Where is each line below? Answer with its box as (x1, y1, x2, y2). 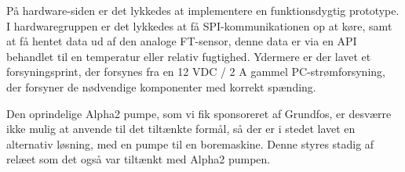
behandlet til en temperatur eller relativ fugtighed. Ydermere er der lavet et (6, 48, 371, 64)
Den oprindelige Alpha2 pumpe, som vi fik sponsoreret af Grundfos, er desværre (6, 105, 392, 121)
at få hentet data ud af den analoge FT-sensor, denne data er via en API (6, 33, 357, 49)
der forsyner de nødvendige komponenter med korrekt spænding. (6, 78, 316, 95)
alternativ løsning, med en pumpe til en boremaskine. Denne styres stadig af (6, 135, 374, 152)
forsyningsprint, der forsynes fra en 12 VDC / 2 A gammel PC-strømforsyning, (6, 63, 385, 80)
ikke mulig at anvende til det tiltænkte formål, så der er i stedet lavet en (6, 120, 356, 137)
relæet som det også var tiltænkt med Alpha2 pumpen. (6, 151, 271, 167)
